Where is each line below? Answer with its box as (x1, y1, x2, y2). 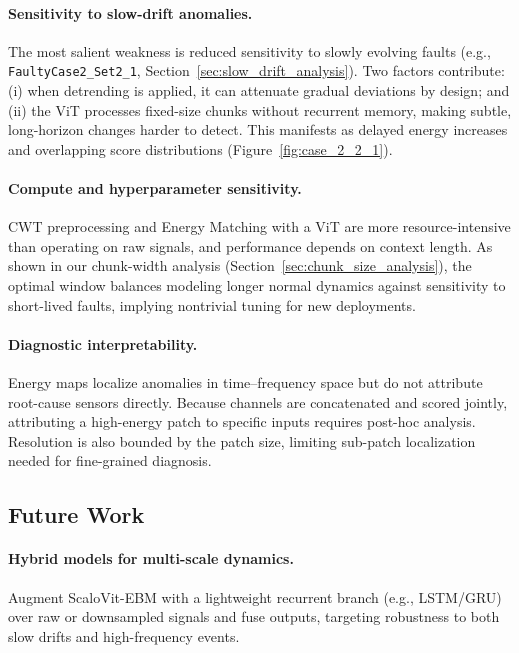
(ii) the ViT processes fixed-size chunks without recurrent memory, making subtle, (8, 99, 512, 120)
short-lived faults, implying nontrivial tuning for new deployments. (8, 294, 416, 315)
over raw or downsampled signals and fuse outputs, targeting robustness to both (8, 606, 500, 627)
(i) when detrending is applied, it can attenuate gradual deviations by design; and (8, 80, 510, 101)
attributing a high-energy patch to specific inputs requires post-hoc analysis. (8, 411, 476, 432)
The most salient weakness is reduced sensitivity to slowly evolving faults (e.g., (8, 40, 491, 61)
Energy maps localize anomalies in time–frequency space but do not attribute (8, 371, 483, 392)
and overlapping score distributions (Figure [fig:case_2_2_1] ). (8, 138, 393, 159)
